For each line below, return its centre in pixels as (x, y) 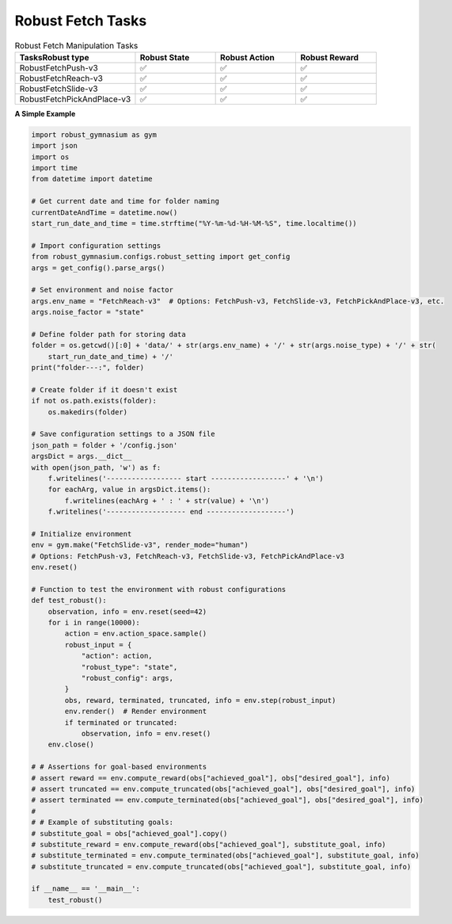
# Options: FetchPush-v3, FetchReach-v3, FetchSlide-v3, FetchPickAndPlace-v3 (188, 556)
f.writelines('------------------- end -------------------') (171, 512)
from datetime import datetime (92, 179)
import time (55, 168)
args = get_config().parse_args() (98, 268)
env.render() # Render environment (136, 712)
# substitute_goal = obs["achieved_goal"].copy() (129, 833)
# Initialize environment (82, 534)
